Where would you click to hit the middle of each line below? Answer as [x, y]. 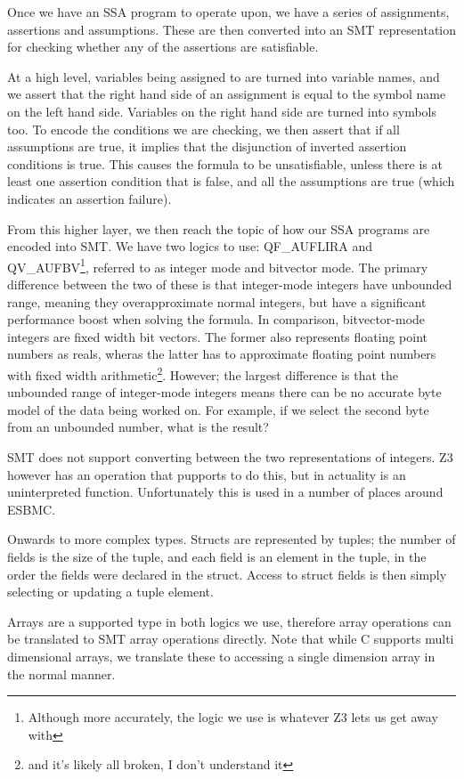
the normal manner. [61, 674]
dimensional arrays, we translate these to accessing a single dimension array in [221, 656]
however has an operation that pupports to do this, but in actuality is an [207, 474]
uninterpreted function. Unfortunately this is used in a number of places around [225, 492]
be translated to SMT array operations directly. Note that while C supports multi [231, 639]
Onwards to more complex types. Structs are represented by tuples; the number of [232, 539]
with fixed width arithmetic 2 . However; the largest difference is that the [203, 373]
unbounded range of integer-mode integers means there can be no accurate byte [224, 392]
